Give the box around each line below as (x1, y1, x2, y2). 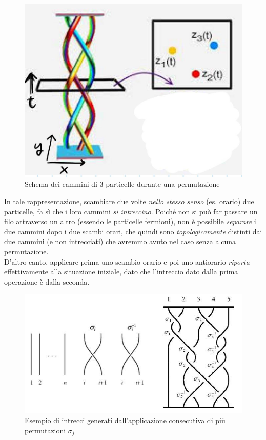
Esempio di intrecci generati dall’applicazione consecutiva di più (25, 415, 226, 426)
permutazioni (25, 425, 66, 435)
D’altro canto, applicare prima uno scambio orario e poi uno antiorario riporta (4, 256, 250, 267)
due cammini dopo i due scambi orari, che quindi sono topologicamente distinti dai (4, 226, 262, 236)
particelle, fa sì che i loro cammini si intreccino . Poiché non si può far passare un (4, 206, 258, 216)
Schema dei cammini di (25, 178, 97, 189)
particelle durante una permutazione (106, 178, 220, 189)
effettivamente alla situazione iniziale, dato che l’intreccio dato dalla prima (4, 266, 238, 277)
